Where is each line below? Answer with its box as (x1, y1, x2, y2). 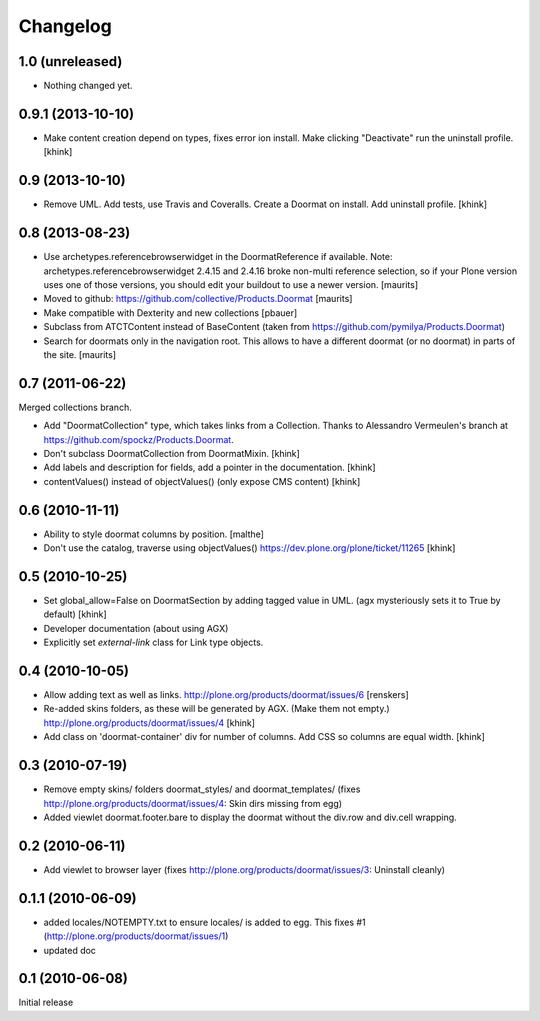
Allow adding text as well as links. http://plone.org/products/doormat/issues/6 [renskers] (43, 689, 409, 701)
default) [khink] (43, 608, 107, 620)
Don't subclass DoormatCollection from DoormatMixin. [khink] (43, 447, 300, 459)
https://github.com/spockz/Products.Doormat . (43, 433, 234, 445)
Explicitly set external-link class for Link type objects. (43, 636, 264, 649)
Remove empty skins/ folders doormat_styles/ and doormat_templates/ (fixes (43, 783, 361, 795)
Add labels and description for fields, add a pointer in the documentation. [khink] (43, 461, 376, 474)
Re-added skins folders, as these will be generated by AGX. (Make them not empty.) (43, 703, 390, 715)
